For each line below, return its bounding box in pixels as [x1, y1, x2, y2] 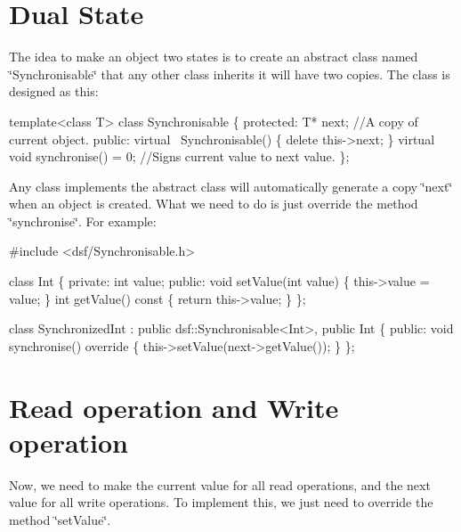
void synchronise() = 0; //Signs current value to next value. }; [9, 147, 350, 166]
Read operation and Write [9, 389, 339, 425]
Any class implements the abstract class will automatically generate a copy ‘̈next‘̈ [9, 176, 453, 195]
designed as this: [9, 82, 99, 101]
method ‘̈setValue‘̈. [9, 510, 111, 528]
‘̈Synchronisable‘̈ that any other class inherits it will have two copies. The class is [9, 64, 450, 83]
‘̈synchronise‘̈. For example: [9, 211, 157, 230]
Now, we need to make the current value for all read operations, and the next [9, 475, 431, 494]
